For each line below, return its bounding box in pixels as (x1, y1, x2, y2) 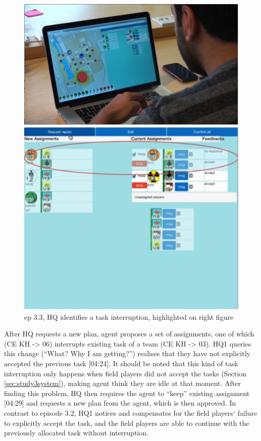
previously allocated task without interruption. (4, 427, 149, 438)
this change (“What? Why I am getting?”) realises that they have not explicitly (4, 348, 250, 359)
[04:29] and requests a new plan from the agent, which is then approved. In (4, 398, 236, 408)
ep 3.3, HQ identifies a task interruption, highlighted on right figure (24, 311, 234, 322)
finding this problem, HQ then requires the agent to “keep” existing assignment (4, 387, 250, 398)
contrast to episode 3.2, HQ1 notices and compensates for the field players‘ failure (4, 407, 257, 418)
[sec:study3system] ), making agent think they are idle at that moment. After (4, 378, 241, 388)
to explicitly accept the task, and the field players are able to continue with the (4, 417, 249, 428)
